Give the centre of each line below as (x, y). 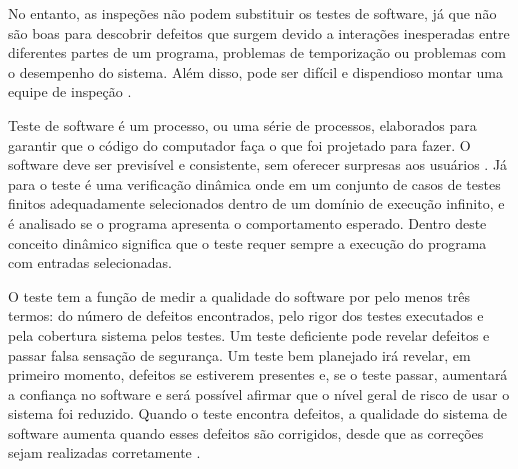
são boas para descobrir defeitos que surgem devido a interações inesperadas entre (259, 32)
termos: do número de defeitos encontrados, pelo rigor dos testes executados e (246, 315)
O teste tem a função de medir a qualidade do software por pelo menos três (239, 295)
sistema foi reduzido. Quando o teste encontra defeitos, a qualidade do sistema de (258, 413)
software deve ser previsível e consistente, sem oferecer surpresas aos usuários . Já (258, 164)
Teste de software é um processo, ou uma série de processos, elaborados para (242, 124)
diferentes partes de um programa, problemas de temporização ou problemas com (257, 52)
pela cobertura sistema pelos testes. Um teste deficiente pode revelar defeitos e (249, 334)
